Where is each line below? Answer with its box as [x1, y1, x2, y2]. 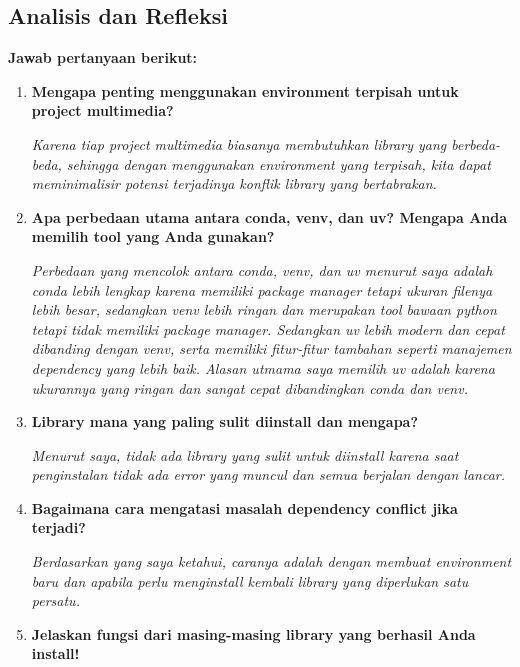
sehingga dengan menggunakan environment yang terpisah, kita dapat [66, 153, 491, 174]
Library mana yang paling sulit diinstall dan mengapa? [31, 411, 418, 432]
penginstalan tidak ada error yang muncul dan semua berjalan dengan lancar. [31, 464, 506, 485]
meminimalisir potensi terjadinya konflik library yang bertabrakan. [31, 173, 437, 194]
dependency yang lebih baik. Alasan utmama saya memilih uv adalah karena [31, 357, 495, 378]
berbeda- [451, 133, 501, 154]
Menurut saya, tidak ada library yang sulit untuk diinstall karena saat [31, 444, 459, 465]
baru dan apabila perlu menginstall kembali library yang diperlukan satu [31, 570, 469, 591]
